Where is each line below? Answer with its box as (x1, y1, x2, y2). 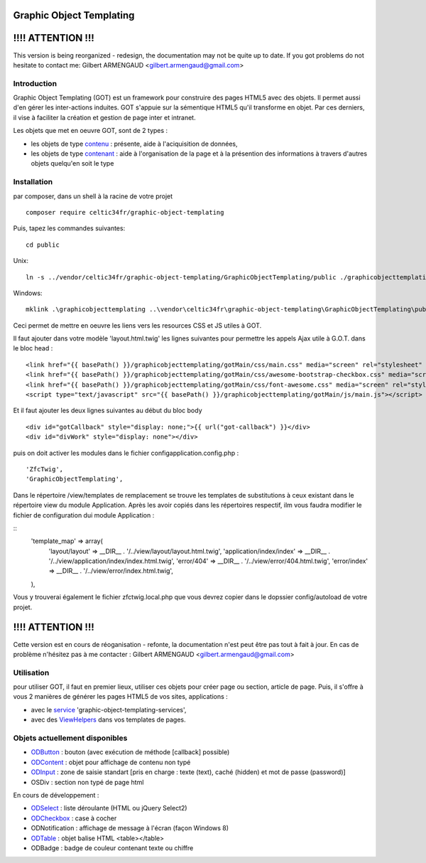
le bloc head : (13, 344, 53, 353)
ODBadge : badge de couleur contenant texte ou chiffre (31, 843, 194, 852)
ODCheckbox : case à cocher (31, 814, 117, 822)
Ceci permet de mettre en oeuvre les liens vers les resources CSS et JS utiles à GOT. (13, 321, 262, 330)
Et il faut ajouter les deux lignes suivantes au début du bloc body (13, 406, 202, 415)
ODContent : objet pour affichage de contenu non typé (31, 758, 191, 766)
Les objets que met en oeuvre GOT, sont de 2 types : (13, 127, 168, 135)
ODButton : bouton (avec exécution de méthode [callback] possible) (31, 748, 230, 756)
